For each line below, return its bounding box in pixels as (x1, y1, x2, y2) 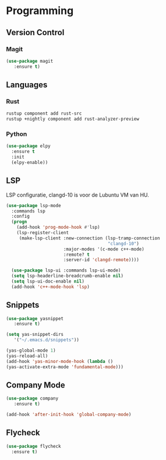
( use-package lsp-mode (6, 202, 61, 208)
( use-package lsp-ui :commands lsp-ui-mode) (11, 267, 121, 273)
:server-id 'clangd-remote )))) (63, 257, 140, 263)
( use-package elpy (6, 143, 51, 149)
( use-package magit (6, 58, 54, 64)
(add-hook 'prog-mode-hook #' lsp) (16, 224, 100, 231)
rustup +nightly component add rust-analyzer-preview (6, 116, 140, 122)
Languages (6, 80, 48, 90)
